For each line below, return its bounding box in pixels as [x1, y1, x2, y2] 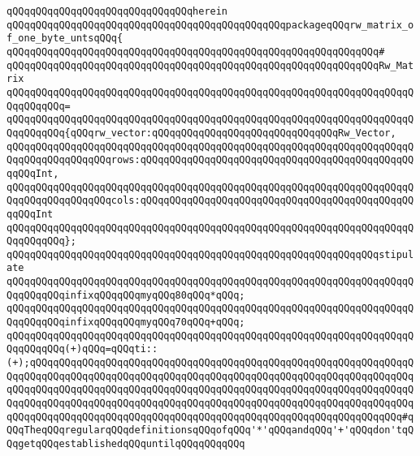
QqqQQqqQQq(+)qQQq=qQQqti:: [6, 343, 158, 355]
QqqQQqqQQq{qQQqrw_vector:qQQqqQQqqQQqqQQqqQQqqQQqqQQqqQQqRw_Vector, [6, 127, 396, 139]
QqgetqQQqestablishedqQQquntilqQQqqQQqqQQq [6, 438, 245, 450]
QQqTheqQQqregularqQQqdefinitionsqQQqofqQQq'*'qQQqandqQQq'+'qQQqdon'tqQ [6, 424, 414, 437]
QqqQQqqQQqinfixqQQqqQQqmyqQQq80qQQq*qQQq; [6, 289, 245, 301]
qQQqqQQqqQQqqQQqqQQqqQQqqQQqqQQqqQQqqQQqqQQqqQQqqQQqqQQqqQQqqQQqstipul [6, 248, 414, 260]
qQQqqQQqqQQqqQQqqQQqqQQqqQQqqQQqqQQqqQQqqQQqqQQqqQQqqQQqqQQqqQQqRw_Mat [6, 59, 414, 71]
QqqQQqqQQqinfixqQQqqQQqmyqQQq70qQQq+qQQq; [6, 316, 245, 329]
